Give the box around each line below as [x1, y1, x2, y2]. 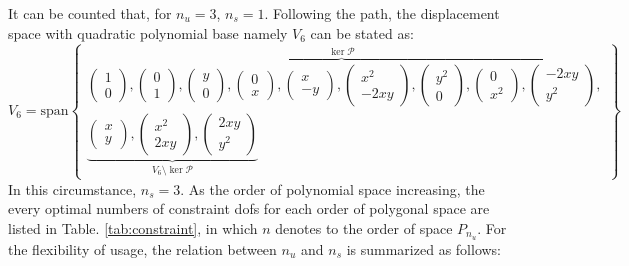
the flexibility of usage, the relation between [8, 238, 277, 259]
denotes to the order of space [275, 217, 453, 238]
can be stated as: [310, 22, 414, 43]
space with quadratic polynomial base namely [8, 22, 288, 43]
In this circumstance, [8, 178, 137, 199]
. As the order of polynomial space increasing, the [180, 178, 485, 199]
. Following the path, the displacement [264, 3, 500, 23]
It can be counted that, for [8, 3, 172, 23]
